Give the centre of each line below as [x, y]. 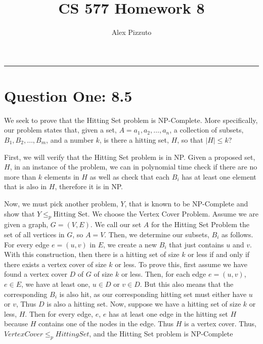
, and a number [70, 140]
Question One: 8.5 [68, 95]
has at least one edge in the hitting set [168, 313]
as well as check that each [130, 176]
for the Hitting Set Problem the [200, 224]
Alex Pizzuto [131, 32]
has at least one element [219, 176]
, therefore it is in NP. [89, 186]
